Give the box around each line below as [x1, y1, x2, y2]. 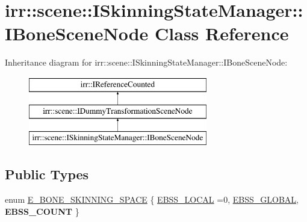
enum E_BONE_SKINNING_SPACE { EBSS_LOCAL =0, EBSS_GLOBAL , [5, 193, 299, 206]
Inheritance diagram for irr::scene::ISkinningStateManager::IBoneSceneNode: [5, 56, 288, 69]
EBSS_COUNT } [5, 205, 79, 217]
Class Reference [155, 21, 289, 46]
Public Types [5, 165, 89, 183]
